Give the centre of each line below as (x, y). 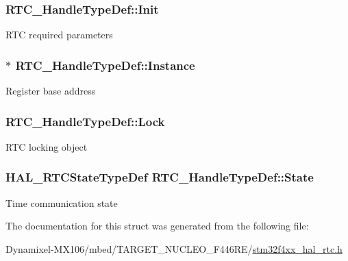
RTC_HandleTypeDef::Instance (105, 65)
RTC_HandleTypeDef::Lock (85, 121)
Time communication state (62, 202)
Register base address (51, 91)
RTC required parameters (59, 35)
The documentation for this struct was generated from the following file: (157, 226)
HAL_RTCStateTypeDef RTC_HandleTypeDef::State (160, 177)
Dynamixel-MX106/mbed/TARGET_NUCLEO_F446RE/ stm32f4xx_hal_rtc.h (174, 248)
